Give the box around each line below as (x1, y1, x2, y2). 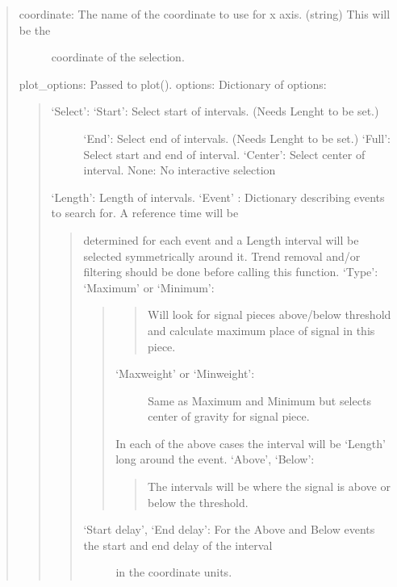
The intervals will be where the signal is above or (147, 478, 391, 495)
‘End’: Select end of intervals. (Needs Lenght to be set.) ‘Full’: (83, 129, 391, 146)
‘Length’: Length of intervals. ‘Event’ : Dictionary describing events (51, 188, 385, 205)
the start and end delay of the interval (83, 536, 273, 553)
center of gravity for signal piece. (148, 408, 310, 425)
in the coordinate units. (115, 564, 232, 581)
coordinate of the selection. (51, 48, 185, 65)
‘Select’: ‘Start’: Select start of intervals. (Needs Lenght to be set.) (51, 103, 379, 119)
